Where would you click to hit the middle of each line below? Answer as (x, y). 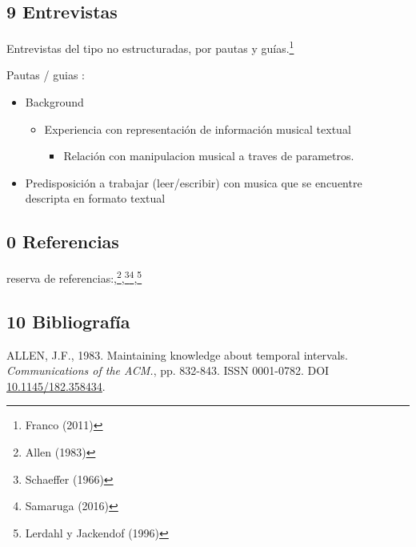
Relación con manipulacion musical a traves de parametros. (209, 156)
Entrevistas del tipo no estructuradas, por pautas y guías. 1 (150, 47)
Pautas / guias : (46, 75)
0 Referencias (63, 241)
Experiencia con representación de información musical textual (198, 129)
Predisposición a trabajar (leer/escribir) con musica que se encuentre (194, 182)
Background (54, 102)
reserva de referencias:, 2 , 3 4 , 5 (74, 277)
